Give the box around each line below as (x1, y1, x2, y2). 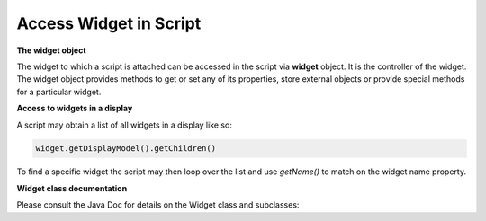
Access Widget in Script (16, 13, 202, 33)
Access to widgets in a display (16, 103, 133, 114)
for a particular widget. (16, 86, 102, 97)
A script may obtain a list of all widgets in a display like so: (16, 119, 233, 130)
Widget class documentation (16, 182, 128, 193)
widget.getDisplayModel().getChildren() (35, 144, 216, 154)
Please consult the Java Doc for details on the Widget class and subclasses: (16, 199, 300, 210)
